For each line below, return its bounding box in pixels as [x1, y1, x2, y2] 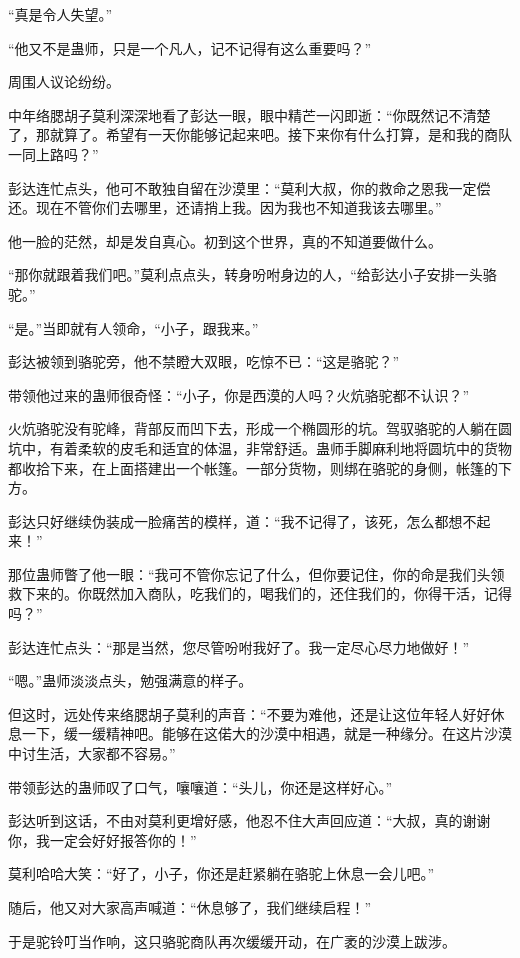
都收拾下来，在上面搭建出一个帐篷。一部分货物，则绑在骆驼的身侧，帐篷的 [8, 457, 498, 478]
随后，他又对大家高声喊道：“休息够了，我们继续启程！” [8, 897, 372, 917]
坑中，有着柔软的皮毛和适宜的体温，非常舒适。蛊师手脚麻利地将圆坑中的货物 [8, 437, 512, 458]
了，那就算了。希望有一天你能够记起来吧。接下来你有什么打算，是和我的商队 [8, 124, 512, 145]
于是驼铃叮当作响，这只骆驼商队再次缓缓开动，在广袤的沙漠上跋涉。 [8, 930, 456, 951]
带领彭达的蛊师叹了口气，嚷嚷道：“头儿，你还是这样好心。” [8, 776, 393, 797]
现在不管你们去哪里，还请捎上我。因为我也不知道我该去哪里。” [35, 197, 442, 218]
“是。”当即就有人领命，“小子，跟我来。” [8, 317, 259, 338]
